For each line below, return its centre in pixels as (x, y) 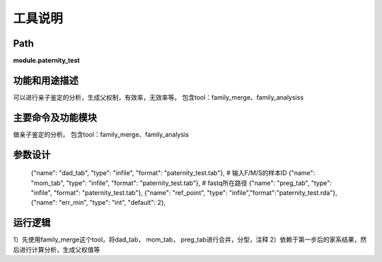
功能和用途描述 (46, 80)
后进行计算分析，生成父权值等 (57, 249)
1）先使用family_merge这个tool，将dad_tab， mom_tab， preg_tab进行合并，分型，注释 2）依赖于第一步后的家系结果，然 (190, 239)
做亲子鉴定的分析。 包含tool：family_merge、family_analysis (101, 134)
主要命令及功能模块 (55, 118)
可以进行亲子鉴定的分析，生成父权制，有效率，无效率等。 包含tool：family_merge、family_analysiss (158, 97)
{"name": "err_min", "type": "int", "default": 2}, (98, 203)
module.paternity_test (47, 61)
